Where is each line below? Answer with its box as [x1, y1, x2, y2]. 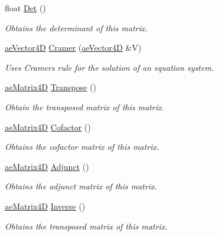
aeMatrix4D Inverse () [5, 199, 86, 212]
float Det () [5, 2, 46, 14]
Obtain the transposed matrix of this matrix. [5, 100, 164, 113]
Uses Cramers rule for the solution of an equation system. [5, 61, 214, 73]
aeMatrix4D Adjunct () [5, 160, 89, 172]
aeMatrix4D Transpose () [5, 81, 96, 93]
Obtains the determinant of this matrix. [5, 21, 148, 34]
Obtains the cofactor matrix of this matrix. [5, 140, 160, 153]
